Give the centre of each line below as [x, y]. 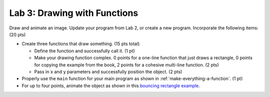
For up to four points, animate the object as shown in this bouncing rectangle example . [111, 86]
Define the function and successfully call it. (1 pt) [84, 51]
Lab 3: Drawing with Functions [74, 13]
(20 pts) [17, 34]
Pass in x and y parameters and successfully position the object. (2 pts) [108, 72]
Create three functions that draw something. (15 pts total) [81, 44]
